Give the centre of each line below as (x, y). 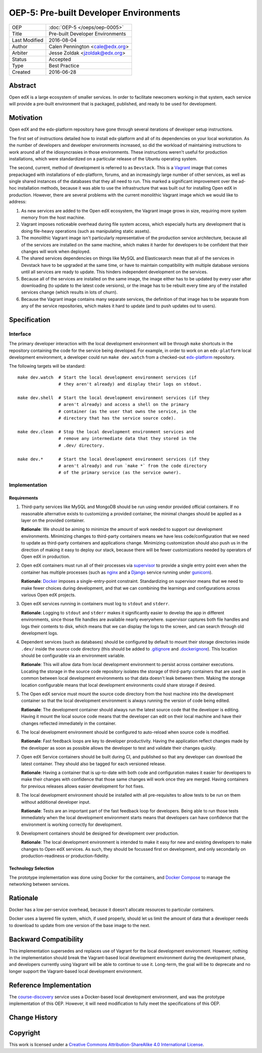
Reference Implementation (50, 985)
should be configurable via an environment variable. (73, 656)
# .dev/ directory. (82, 445)
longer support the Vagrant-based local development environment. (76, 971)
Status (19, 59)
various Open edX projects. (49, 595)
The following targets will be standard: (47, 366)
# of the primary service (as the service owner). (120, 473)
